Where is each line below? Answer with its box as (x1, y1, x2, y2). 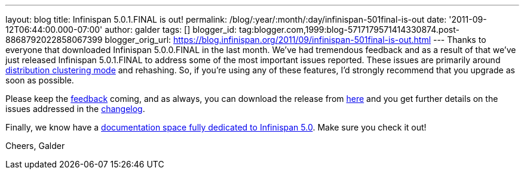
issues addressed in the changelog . (5, 104, 145, 114)
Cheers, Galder (5, 141, 65, 151)
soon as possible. (5, 75, 74, 85)
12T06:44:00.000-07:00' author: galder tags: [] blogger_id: (5, 24, 237, 35)
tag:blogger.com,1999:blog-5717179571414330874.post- (239, 24, 459, 35)
